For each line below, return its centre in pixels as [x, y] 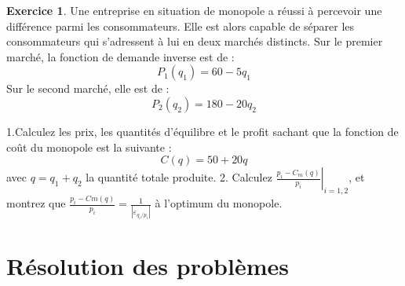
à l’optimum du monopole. [219, 203]
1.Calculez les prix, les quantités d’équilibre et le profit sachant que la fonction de [202, 131]
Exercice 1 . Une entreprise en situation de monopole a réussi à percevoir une [194, 10]
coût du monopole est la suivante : [89, 147]
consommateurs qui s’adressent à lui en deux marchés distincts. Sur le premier [195, 41]
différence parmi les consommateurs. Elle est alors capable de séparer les [181, 26]
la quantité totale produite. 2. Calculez [179, 177]
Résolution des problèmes [148, 265]
